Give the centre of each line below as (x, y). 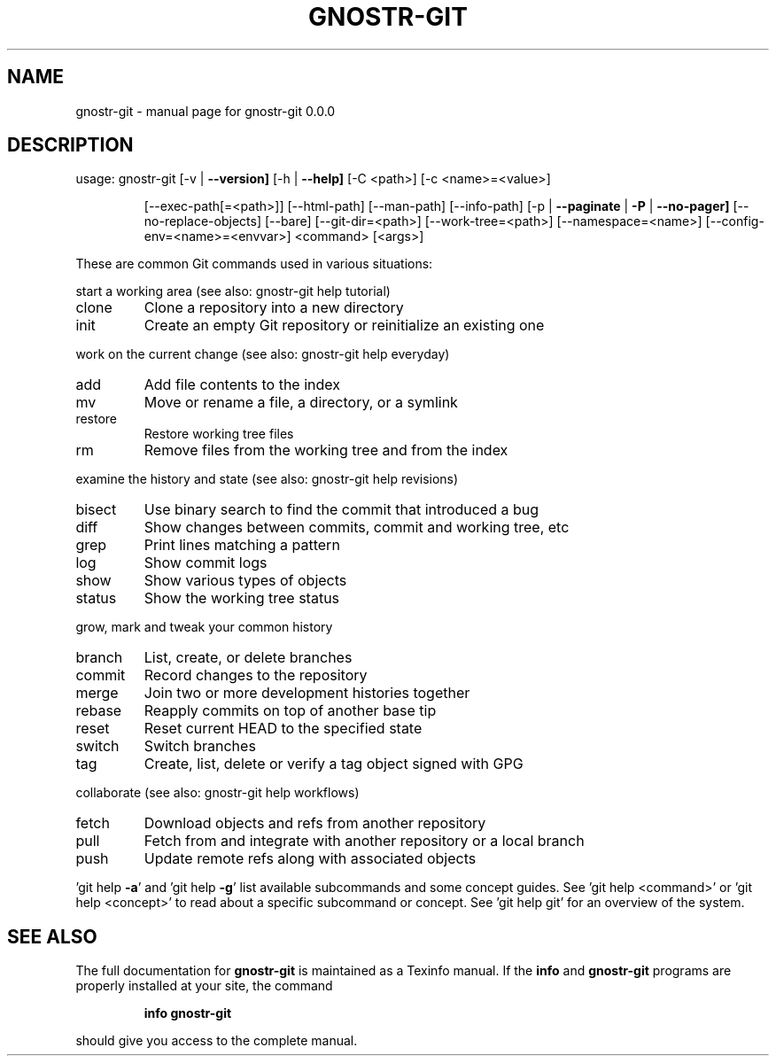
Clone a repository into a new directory (274, 308)
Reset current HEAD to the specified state (283, 729)
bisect (96, 510)
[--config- (735, 221)
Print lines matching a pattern (242, 545)
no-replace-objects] (202, 221)
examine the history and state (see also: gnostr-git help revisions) (267, 479)
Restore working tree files (219, 434)
